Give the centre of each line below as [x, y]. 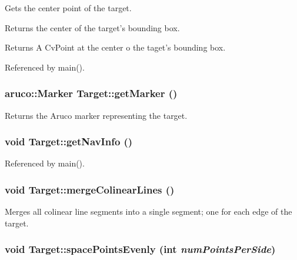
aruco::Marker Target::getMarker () [91, 93]
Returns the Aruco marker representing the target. [96, 115]
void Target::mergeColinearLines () [90, 189]
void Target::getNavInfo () [69, 141]
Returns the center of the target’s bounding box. [92, 27]
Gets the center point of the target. [68, 8]
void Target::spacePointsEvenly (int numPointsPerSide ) [140, 249]
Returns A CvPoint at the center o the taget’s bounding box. [115, 47]
